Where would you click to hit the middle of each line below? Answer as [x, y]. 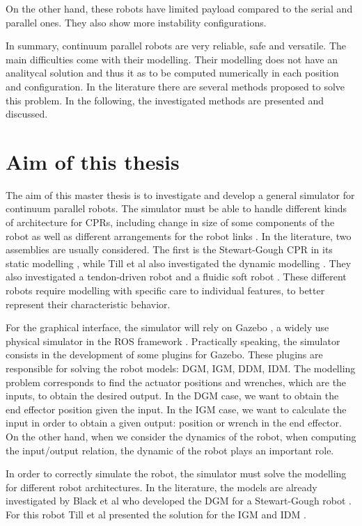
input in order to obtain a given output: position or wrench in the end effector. [174, 423]
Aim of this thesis [93, 161]
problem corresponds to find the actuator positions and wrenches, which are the [176, 382]
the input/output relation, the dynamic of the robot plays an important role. [170, 450]
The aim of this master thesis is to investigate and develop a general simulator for [180, 194]
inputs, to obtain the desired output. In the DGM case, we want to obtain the [172, 396]
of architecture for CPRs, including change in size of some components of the [170, 222]
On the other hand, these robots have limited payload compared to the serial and [179, 8]
